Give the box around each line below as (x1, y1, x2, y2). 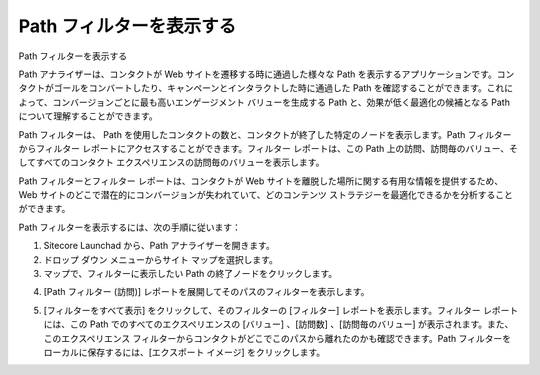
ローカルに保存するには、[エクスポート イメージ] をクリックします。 (43, 346, 325, 358)
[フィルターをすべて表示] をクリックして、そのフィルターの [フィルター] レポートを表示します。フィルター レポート (43, 304, 519, 316)
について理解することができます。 (18, 110, 159, 122)
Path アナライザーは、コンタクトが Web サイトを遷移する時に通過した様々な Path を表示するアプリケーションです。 (18, 68, 497, 80)
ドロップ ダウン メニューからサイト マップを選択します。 (43, 253, 279, 265)
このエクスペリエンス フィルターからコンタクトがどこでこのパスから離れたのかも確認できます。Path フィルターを (43, 332, 512, 344)
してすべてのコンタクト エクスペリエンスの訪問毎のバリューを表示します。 (18, 156, 325, 169)
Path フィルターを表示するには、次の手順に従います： (18, 221, 242, 233)
